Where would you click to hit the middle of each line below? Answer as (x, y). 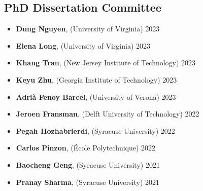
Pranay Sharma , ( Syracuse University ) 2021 (88, 182)
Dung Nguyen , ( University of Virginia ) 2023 (88, 29)
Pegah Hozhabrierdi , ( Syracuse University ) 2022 (95, 130)
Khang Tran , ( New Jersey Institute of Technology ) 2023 (106, 63)
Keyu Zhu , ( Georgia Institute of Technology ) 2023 (96, 79)
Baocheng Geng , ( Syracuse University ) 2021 (88, 164)
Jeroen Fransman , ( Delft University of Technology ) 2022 (108, 114)
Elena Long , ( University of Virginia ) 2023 (83, 45)
